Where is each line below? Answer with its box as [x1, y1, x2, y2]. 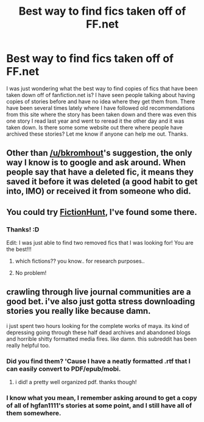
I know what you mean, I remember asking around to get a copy [6, 394, 197, 402]
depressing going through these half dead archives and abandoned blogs [6, 329, 191, 336]
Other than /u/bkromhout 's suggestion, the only [6, 148, 192, 158]
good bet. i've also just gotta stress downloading [6, 296, 195, 307]
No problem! [15, 269, 47, 277]
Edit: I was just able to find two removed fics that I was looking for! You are [6, 239, 194, 247]
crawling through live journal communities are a [6, 287, 191, 297]
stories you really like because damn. [6, 306, 151, 316]
